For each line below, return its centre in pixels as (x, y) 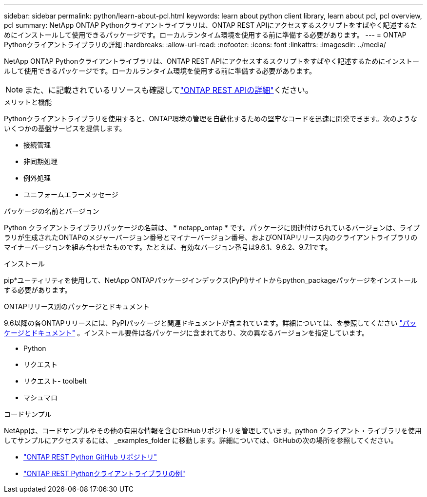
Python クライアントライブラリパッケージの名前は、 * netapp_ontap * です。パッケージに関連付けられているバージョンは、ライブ (212, 228)
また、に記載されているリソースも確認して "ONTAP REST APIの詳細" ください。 (169, 90)
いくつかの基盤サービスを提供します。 (65, 128)
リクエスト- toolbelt (55, 381)
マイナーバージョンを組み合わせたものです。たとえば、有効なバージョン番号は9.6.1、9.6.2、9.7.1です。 (168, 247)
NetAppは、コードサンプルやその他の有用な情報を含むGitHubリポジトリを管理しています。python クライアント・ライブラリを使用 (213, 431)
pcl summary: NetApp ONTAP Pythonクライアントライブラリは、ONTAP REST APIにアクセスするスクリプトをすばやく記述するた (211, 25)
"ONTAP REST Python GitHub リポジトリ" (90, 457)
